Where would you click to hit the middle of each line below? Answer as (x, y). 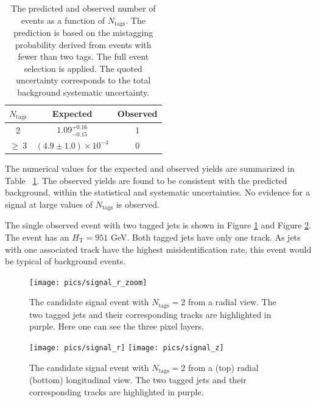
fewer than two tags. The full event (83, 56)
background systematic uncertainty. (83, 92)
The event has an (37, 237)
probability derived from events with (83, 44)
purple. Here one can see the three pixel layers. (117, 326)
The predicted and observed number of (83, 8)
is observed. (138, 204)
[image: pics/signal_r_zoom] (88, 282)
